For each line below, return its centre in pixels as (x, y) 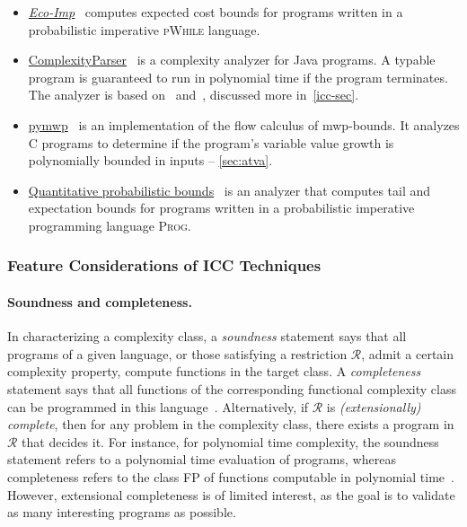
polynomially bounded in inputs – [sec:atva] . (150, 160)
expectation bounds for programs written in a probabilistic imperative (221, 208)
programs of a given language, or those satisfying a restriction (177, 353)
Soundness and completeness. (100, 301)
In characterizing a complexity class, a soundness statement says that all (207, 336)
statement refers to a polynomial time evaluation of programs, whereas (202, 459)
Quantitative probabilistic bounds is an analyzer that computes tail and (229, 190)
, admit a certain (408, 353)
